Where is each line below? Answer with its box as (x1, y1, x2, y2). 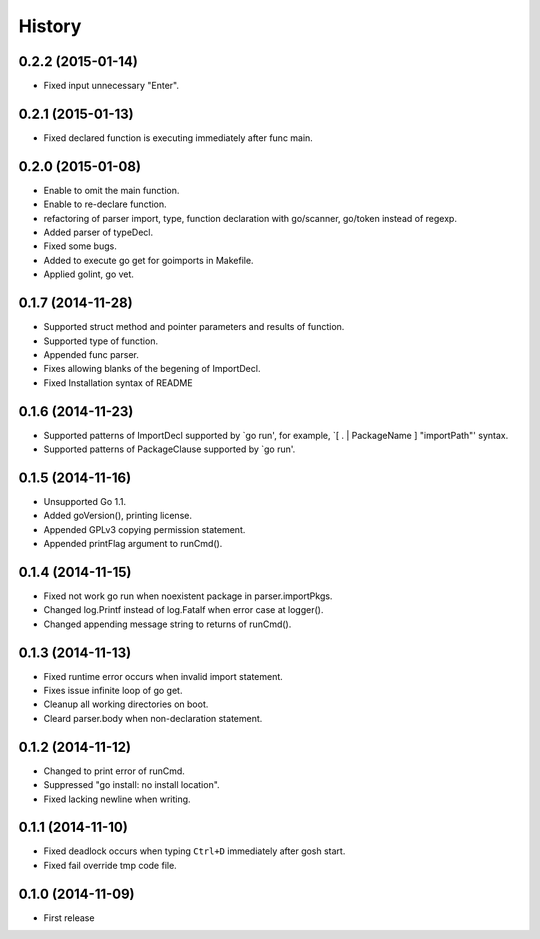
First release (43, 911, 95, 924)
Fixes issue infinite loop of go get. (43, 685, 183, 697)
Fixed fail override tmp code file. (43, 859, 177, 871)
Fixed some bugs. (43, 240, 117, 252)
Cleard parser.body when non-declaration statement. (43, 712, 263, 724)
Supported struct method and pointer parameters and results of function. (43, 321, 345, 333)
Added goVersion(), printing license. (43, 510, 192, 522)
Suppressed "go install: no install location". (43, 779, 220, 791)
